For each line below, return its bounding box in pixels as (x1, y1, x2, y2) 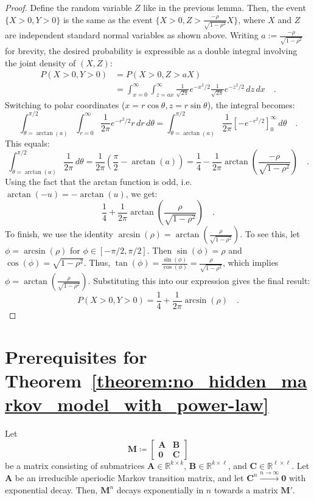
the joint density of (5, 56, 76, 69)
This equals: (5, 136, 50, 149)
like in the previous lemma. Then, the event (143, 1, 306, 13)
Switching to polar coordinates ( (5, 98, 125, 111)
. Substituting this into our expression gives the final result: (88, 274, 310, 286)
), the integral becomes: (207, 98, 295, 111)
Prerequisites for (5, 344, 147, 369)
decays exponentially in (116, 483, 204, 496)
